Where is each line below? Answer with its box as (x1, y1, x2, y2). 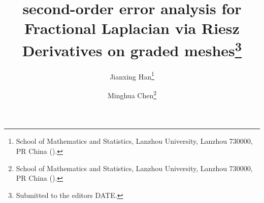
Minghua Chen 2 (107, 89, 157, 100)
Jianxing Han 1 (110, 69, 154, 82)
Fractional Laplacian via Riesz (24, 18, 240, 38)
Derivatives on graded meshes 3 (22, 37, 242, 60)
